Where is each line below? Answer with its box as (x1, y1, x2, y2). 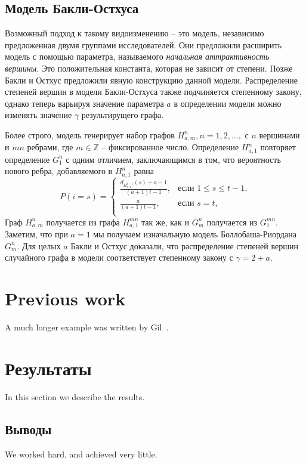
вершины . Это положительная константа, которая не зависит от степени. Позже (5, 61, 293, 74)
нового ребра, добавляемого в (5, 165, 113, 177)
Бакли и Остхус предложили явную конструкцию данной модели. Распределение (5, 73, 298, 86)
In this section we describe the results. (5, 390, 145, 403)
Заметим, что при (5, 228, 68, 240)
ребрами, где (27, 141, 73, 153)
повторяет (260, 141, 296, 153)
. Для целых (17, 239, 61, 252)
